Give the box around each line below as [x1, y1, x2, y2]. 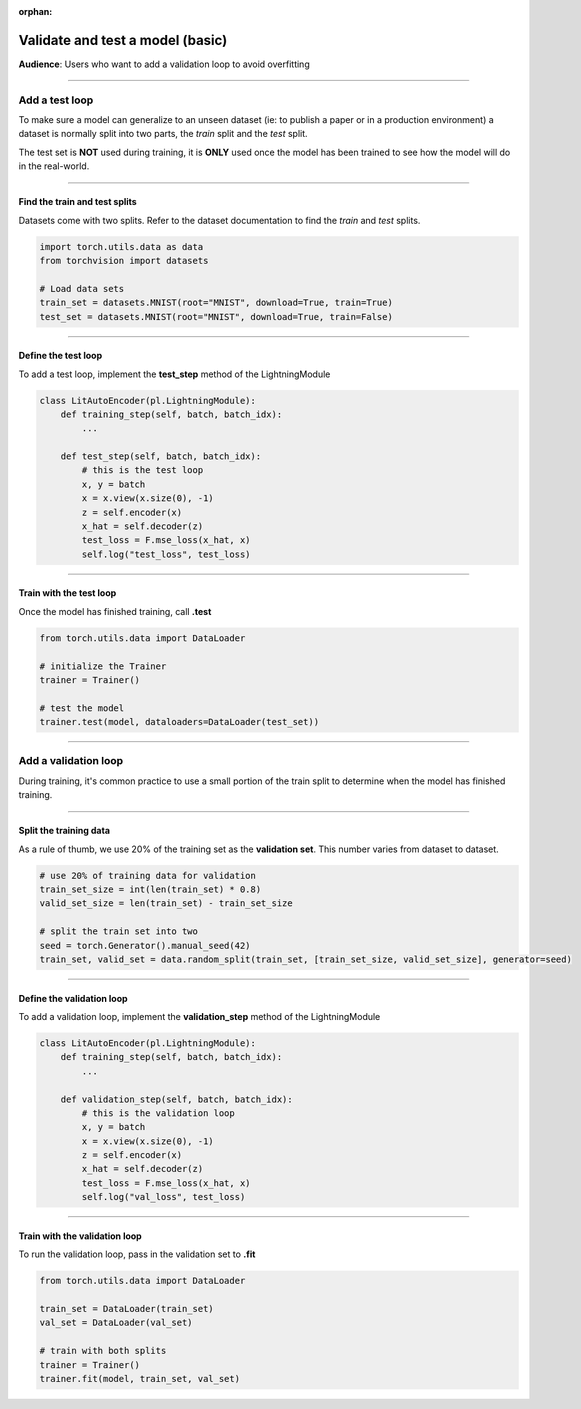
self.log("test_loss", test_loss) [81, 548, 251, 560]
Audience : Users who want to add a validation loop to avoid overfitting [18, 58, 310, 70]
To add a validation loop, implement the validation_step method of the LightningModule [18, 1010, 381, 1022]
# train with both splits [39, 1345, 167, 1357]
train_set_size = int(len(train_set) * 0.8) [39, 884, 262, 895]
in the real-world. [18, 160, 90, 172]
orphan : [18, 6, 53, 17]
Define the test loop [18, 350, 103, 362]
